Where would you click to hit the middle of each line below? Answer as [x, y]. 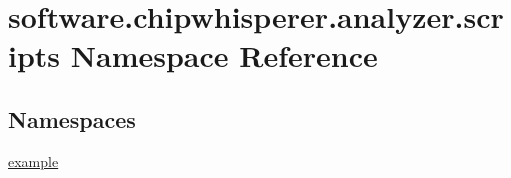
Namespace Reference [224, 55]
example [33, 160]
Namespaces [72, 118]
